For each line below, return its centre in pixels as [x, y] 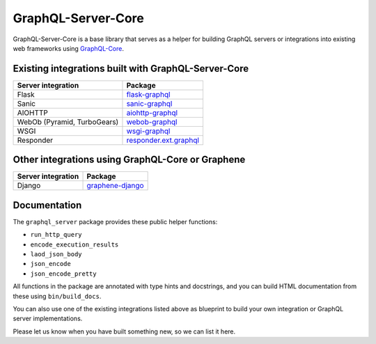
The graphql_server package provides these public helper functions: [115, 221]
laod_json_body [56, 255]
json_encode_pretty [63, 274]
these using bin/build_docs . [57, 296]
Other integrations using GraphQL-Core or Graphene [129, 160]
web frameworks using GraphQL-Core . [69, 48]
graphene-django [115, 186]
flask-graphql [148, 94]
